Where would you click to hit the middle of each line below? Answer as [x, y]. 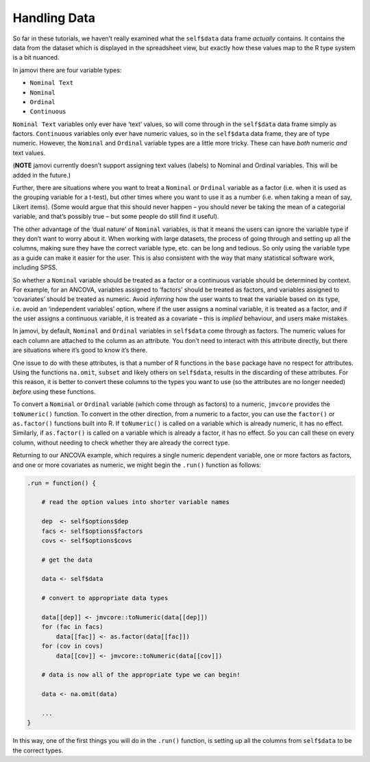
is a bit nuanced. [36, 58]
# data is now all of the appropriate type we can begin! [141, 675]
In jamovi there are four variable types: [67, 70]
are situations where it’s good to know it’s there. [80, 350]
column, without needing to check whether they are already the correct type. [121, 442]
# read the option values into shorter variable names [135, 502]
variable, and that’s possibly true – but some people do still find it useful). [116, 217]
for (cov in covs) [72, 646]
